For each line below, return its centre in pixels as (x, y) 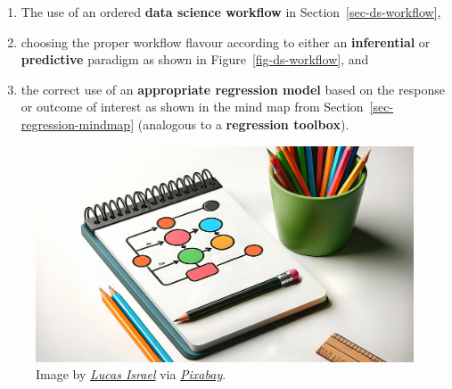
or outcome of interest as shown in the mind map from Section (192, 107)
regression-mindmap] (78, 124)
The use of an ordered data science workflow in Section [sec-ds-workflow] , (231, 12)
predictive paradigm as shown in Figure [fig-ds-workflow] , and (195, 59)
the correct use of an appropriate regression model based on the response (233, 89)
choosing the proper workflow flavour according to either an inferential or (226, 41)
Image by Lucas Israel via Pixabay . (131, 374)
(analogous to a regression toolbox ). (243, 124)
